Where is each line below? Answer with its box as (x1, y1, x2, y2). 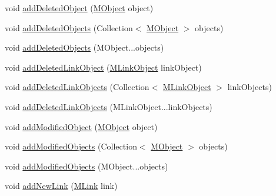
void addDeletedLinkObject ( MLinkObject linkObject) (5, 61, 202, 73)
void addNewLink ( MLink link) (5, 180, 118, 192)
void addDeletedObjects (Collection (5, 21, 133, 34)
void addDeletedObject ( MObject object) (5, 2, 154, 14)
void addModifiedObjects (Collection (5, 140, 137, 152)
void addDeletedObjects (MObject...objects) (5, 41, 164, 54)
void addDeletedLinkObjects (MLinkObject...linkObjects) (5, 100, 212, 112)
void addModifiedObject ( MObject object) (5, 120, 158, 132)
